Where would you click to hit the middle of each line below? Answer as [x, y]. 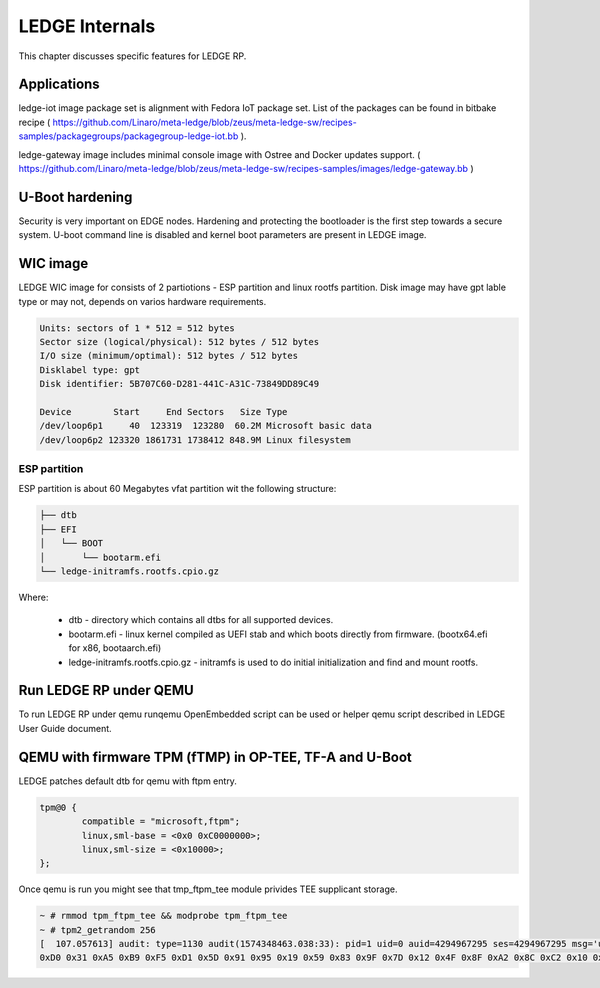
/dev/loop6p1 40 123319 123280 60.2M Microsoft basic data [205, 426]
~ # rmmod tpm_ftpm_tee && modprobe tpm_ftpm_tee [163, 916]
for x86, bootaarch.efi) [115, 648]
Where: [33, 597]
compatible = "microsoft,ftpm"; [160, 821]
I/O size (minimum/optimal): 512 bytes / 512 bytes [169, 356]
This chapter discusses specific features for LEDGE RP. [132, 56]
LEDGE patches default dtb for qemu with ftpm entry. [127, 781]
